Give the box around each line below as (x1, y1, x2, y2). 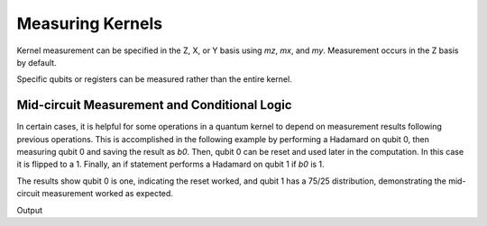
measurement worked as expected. (41, 188, 173, 199)
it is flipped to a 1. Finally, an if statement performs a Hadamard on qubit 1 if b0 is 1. (16, 158, 325, 170)
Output (16, 204, 42, 215)
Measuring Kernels (16, 14, 162, 33)
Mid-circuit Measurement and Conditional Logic (16, 97, 292, 113)
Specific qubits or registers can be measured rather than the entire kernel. (16, 74, 292, 85)
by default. (16, 57, 58, 68)
